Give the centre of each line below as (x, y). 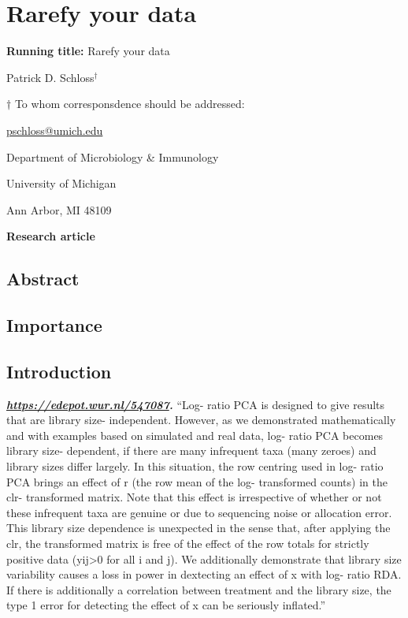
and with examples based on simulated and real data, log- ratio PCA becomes (195, 435)
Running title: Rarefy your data (88, 51)
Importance (54, 325)
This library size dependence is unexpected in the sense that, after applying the (198, 528)
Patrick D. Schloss (50, 77)
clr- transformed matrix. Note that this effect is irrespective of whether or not (194, 497)
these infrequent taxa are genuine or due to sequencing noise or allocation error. (199, 512)
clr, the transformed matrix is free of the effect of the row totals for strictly (188, 543)
